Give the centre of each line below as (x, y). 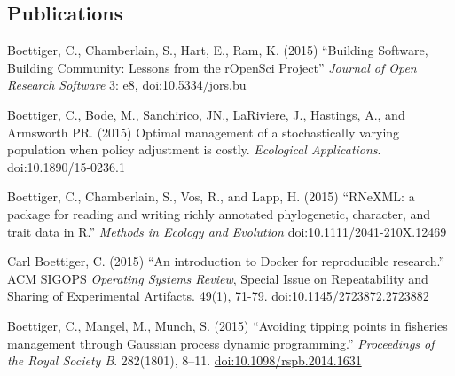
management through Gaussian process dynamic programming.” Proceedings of (221, 343)
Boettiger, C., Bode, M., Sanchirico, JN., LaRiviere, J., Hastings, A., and (206, 114)
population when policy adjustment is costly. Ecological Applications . (194, 149)
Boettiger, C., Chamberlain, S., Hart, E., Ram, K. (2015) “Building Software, (218, 50)
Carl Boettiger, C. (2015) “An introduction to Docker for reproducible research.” (226, 261)
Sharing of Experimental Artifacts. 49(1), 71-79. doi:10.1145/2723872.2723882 (218, 296)
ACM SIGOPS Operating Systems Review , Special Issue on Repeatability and (218, 278)
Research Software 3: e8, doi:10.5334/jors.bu (127, 85)
